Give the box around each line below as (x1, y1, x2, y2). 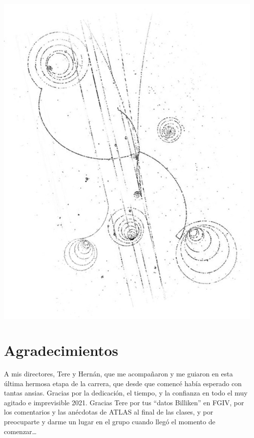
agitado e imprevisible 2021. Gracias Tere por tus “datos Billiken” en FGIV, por (4, 397, 244, 407)
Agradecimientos (4, 340, 119, 360)
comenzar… (4, 426, 37, 436)
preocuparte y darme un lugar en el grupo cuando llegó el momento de (4, 416, 215, 426)
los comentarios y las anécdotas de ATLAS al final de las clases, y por (4, 407, 213, 417)
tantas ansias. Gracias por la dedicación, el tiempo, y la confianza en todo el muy (4, 388, 248, 398)
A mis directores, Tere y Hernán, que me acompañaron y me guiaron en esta (4, 369, 233, 378)
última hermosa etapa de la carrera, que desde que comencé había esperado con (4, 378, 242, 388)
